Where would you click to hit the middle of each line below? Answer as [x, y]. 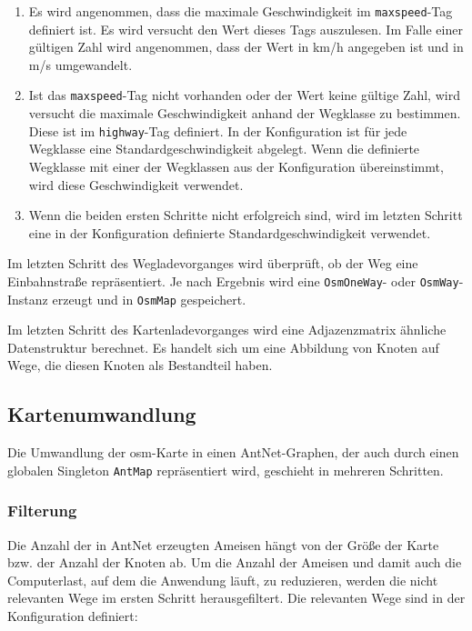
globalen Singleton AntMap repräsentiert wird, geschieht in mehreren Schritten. [226, 470]
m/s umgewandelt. [80, 64]
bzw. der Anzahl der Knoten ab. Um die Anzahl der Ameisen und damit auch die [235, 562]
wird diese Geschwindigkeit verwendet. [136, 184]
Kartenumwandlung [102, 414]
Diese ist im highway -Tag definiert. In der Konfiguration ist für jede [218, 130]
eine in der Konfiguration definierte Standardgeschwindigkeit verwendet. [230, 232]
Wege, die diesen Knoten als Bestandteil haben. [140, 365]
